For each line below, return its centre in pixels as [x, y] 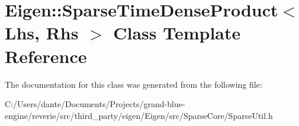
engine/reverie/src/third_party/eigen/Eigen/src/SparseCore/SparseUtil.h [139, 115]
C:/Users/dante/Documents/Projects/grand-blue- [95, 104]
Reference [46, 56]
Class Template [177, 33]
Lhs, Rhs [42, 33]
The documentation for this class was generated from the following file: [134, 84]
